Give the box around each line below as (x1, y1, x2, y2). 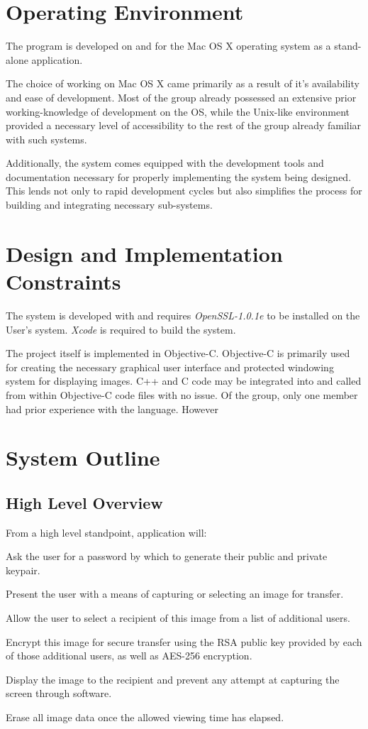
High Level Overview (6, 491, 163, 513)
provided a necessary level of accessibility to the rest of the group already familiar (6, 118, 362, 133)
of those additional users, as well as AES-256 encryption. (6, 648, 252, 663)
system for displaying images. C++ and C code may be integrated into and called (6, 373, 362, 388)
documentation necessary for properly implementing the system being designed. (6, 169, 352, 184)
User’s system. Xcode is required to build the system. (6, 322, 236, 336)
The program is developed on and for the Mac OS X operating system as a (6, 38, 331, 53)
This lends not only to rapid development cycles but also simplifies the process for (6, 183, 362, 198)
